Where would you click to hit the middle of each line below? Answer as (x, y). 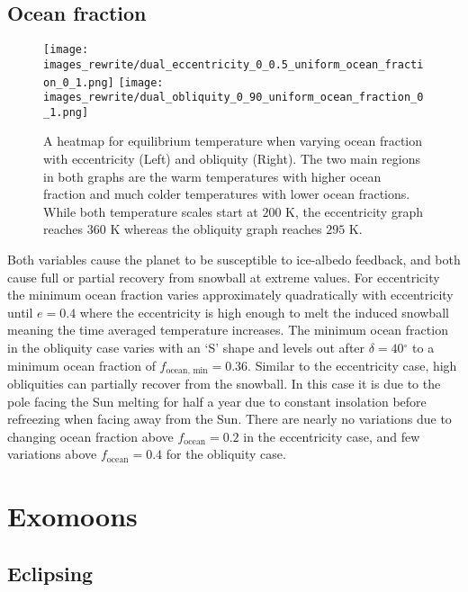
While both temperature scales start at (151, 211)
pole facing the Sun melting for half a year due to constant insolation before (217, 401)
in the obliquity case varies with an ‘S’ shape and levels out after (186, 348)
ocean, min (187, 371)
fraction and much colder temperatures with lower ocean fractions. (227, 194)
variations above (52, 454)
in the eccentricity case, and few (332, 436)
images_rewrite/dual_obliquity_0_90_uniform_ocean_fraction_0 (234, 98)
